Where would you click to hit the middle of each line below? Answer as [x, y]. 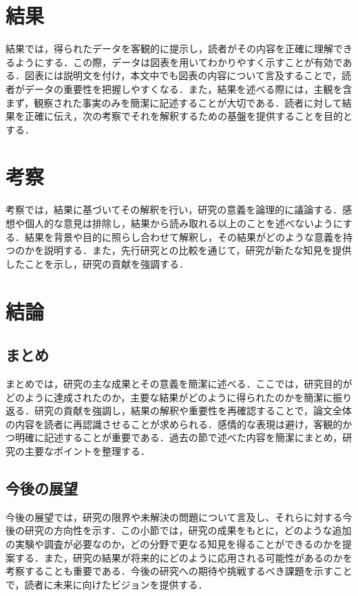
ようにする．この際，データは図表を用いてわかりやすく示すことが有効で [179, 62]
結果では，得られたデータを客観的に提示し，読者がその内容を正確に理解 [169, 49]
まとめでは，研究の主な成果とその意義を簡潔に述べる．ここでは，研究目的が [179, 383]
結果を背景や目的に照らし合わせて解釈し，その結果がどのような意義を [183, 236]
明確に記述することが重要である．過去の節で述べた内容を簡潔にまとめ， [179, 437]
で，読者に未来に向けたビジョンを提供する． [107, 584]
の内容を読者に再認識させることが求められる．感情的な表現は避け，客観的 [174, 424]
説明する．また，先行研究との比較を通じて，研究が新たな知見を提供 [198, 250]
